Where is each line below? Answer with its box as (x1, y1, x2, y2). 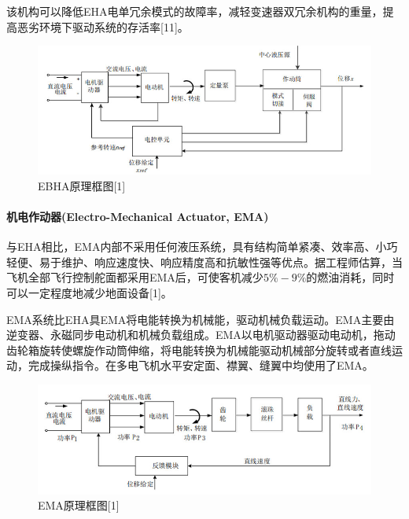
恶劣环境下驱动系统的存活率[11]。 (17, 18, 189, 35)
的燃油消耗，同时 (306, 269, 395, 285)
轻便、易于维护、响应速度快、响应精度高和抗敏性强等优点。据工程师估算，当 (6, 253, 403, 270)
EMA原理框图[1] (38, 497, 120, 513)
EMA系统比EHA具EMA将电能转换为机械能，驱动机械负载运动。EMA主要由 (6, 311, 395, 327)
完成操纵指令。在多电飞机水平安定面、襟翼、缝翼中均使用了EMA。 (28, 357, 374, 374)
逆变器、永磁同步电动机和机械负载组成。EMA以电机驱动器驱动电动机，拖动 (6, 326, 396, 343)
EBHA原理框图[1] (38, 177, 126, 193)
